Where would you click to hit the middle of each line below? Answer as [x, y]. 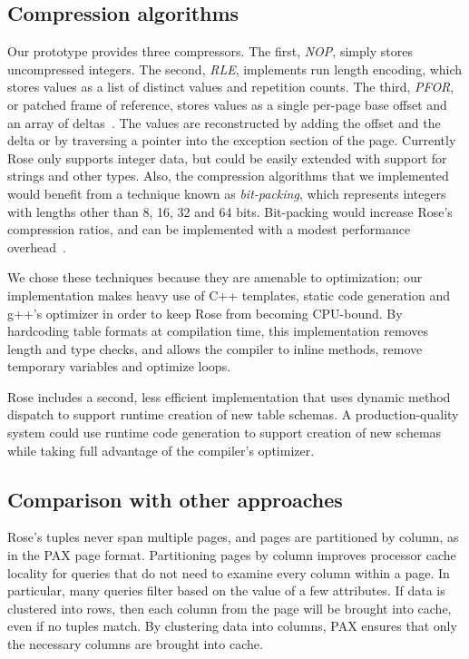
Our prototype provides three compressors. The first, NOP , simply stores [210, 51]
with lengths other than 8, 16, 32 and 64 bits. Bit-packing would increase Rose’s [230, 211]
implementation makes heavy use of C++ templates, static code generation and [229, 295]
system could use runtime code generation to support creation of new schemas [225, 433]
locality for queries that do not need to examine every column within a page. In [229, 572]
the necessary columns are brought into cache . [135, 644]
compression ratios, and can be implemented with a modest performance [209, 229]
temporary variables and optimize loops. [119, 366]
